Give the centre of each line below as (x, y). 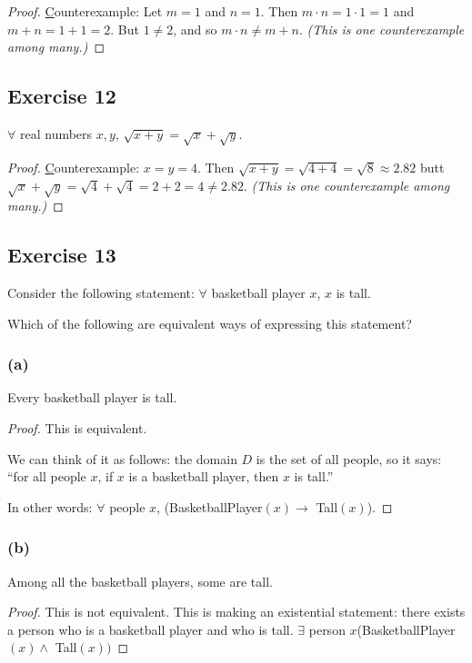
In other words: (50, 506)
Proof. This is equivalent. (77, 428)
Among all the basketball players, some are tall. (140, 581)
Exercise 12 (62, 96)
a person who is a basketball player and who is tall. (151, 629)
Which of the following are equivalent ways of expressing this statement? (210, 323)
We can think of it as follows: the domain (122, 458)
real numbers (56, 133)
